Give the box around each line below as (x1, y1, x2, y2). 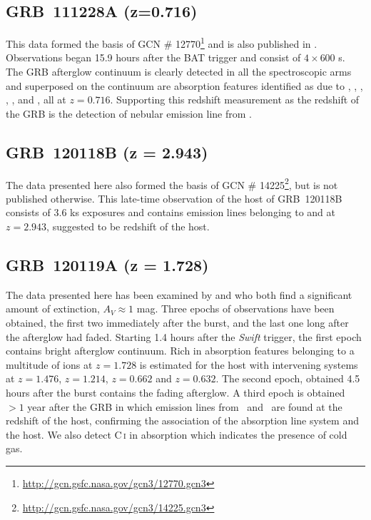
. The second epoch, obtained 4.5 (215, 371, 360, 386)
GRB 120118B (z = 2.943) (6, 141, 208, 163)
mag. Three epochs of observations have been (136, 301, 335, 316)
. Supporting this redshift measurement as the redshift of (110, 92, 360, 107)
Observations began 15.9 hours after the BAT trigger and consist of (6, 50, 301, 65)
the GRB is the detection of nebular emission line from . (6, 106, 252, 121)
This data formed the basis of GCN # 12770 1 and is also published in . (6, 34, 317, 51)
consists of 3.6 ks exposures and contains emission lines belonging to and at (6, 205, 336, 220)
